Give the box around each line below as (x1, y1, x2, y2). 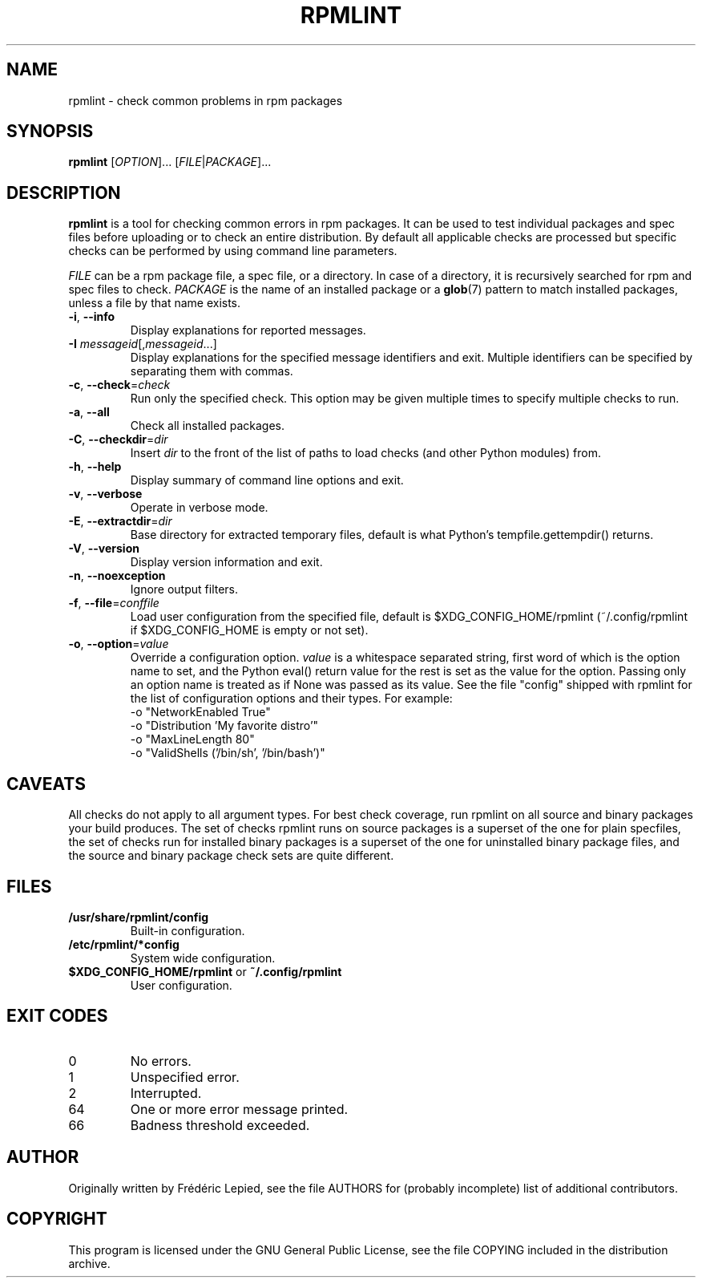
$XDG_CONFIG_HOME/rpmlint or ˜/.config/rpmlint (68, 964, 342, 978)
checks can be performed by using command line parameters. (68, 244, 397, 258)
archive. (68, 1256, 111, 1270)
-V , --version (68, 541, 139, 556)
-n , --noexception (68, 569, 166, 583)
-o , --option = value (68, 637, 169, 651)
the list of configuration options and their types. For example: (130, 691, 453, 706)
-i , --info (68, 310, 115, 324)
